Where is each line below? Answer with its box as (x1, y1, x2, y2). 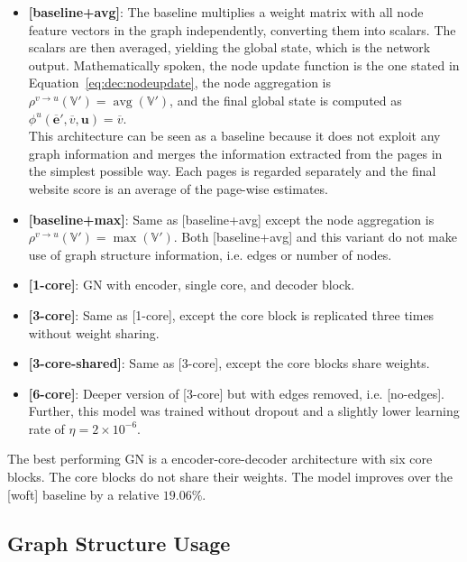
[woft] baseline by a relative (7, 484, 160, 503)
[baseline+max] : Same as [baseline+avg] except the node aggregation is (28, 209, 435, 228)
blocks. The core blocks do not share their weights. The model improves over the (7, 467, 453, 486)
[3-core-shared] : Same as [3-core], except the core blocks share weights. (28, 354, 430, 373)
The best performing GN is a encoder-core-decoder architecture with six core (7, 449, 433, 468)
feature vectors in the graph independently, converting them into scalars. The (28, 20, 456, 39)
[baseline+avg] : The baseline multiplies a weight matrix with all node (28, 3, 424, 21)
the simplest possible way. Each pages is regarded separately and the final (28, 161, 436, 180)
